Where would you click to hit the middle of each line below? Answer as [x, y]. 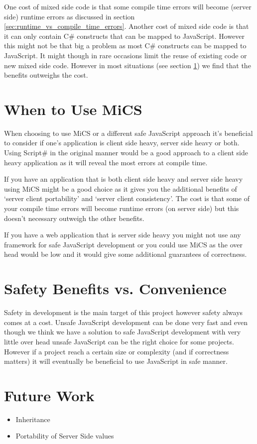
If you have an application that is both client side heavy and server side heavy [124, 179]
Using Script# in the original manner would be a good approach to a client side [126, 153]
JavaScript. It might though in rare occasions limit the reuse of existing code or [126, 55]
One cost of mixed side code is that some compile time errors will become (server [128, 6]
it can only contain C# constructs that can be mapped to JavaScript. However [125, 36]
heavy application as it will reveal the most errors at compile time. [106, 162]
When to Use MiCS [73, 109]
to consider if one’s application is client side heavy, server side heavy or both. [122, 143]
